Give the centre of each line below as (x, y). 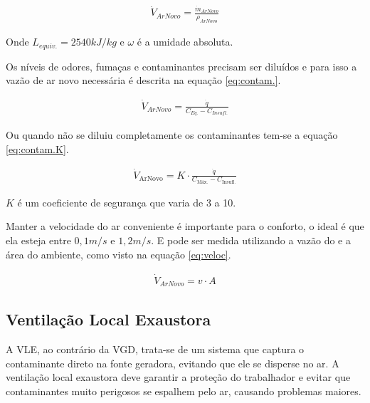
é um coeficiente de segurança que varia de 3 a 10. (127, 202)
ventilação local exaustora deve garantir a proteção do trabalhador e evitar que (178, 377)
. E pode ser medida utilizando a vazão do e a (251, 240)
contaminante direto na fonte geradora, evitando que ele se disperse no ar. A (173, 363)
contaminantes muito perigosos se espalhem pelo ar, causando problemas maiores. (184, 391)
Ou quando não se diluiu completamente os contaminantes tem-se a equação (172, 135)
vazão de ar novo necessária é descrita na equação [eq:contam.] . (143, 80)
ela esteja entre (38, 240)
